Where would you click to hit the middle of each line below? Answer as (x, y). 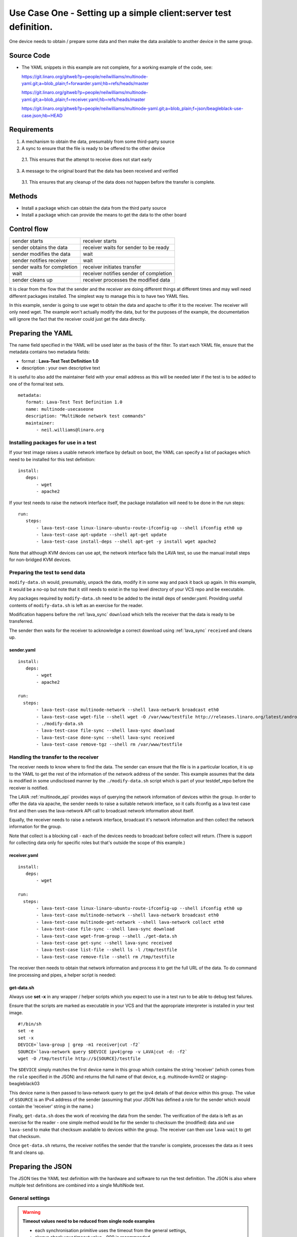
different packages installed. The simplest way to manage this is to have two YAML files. (99, 296)
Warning (31, 1212)
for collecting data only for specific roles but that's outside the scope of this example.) (97, 843)
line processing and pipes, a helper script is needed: (63, 975)
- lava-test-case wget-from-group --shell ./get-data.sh (107, 936)
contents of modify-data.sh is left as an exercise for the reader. (76, 605)
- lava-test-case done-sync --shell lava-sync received (105, 737)
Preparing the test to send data (47, 572)
